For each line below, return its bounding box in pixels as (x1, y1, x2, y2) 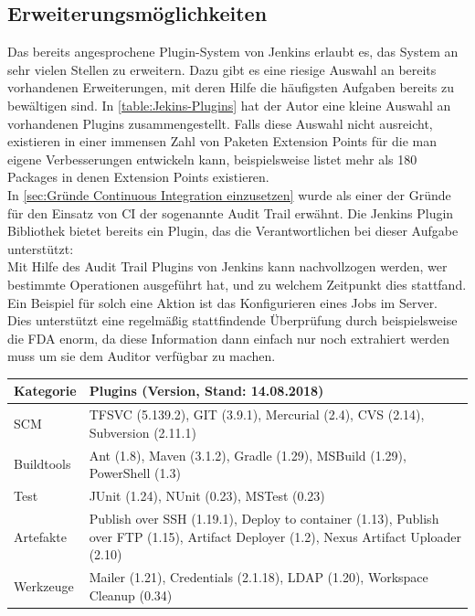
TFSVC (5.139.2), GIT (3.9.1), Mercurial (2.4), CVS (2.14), (89, 405, 425, 424)
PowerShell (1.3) (89, 463, 181, 483)
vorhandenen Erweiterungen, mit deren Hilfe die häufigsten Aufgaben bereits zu (7, 78, 455, 97)
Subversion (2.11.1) (89, 422, 196, 441)
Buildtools (14, 454, 71, 473)
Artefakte (14, 526, 67, 546)
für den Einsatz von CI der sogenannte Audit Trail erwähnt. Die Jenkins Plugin (7, 203, 454, 222)
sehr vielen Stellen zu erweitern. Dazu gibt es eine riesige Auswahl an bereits (7, 59, 437, 79)
